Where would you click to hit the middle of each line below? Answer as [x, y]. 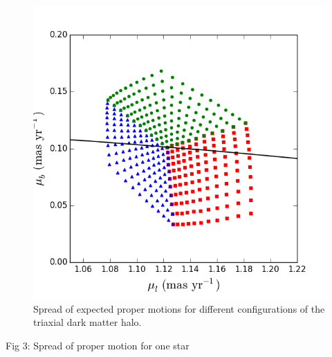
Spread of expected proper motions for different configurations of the [179, 308]
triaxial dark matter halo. [87, 322]
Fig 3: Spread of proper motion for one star [98, 345]
